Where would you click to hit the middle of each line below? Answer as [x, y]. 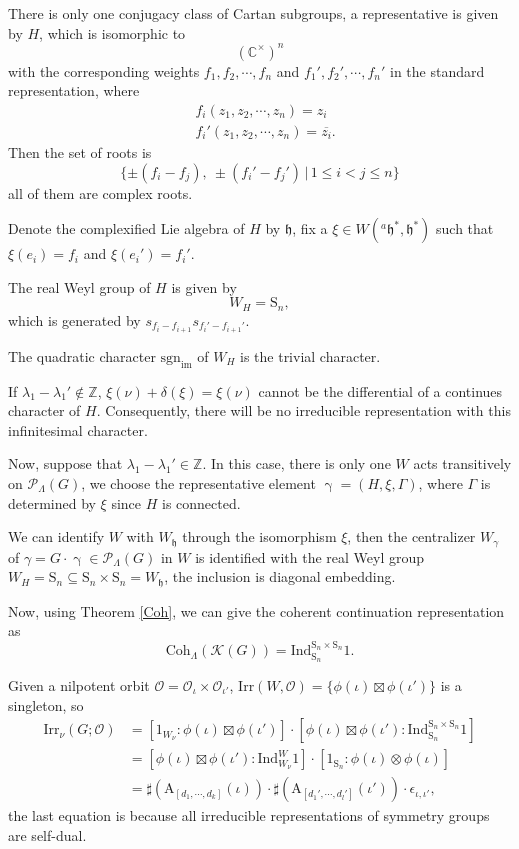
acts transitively [462, 463]
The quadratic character [82, 355]
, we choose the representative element [198, 483]
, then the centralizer [411, 536]
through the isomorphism [259, 536]
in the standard [437, 70]
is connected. [201, 502]
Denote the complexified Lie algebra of [126, 228]
